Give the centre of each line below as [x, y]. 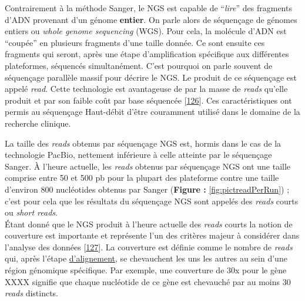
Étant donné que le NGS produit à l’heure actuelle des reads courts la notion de [149, 224]
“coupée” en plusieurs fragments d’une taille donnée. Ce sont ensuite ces [135, 42]
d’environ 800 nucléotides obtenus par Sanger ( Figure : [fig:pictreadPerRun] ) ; [147, 189]
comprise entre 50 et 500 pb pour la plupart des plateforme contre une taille [142, 178]
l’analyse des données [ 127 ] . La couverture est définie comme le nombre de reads [149, 247]
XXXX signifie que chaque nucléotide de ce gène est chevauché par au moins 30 [148, 281]
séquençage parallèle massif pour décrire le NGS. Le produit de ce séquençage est [151, 77]
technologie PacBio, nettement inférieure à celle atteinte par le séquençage [138, 155]
